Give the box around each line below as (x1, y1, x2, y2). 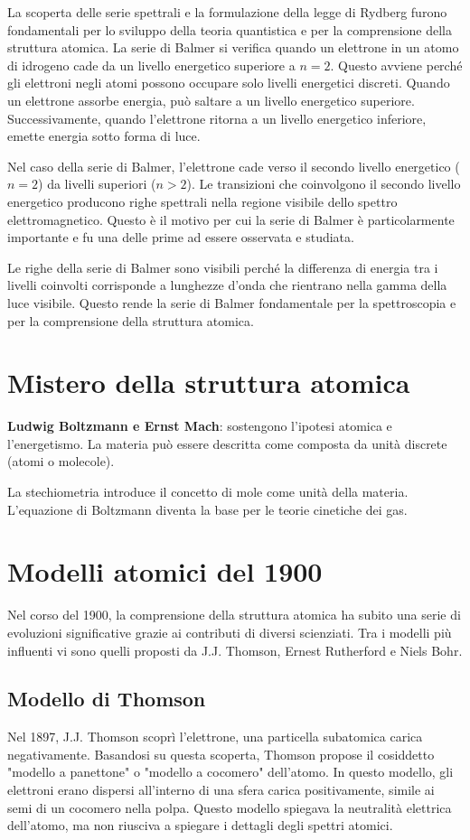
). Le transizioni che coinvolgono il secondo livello (186, 174, 461, 193)
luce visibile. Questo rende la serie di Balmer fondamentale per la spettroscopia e (7, 293, 456, 312)
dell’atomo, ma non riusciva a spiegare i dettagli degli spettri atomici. (7, 816, 393, 835)
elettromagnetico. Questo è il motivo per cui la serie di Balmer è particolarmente (7, 210, 455, 229)
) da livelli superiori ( (38, 174, 156, 193)
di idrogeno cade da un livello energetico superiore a (7, 55, 296, 74)
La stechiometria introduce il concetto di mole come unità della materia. (7, 482, 409, 500)
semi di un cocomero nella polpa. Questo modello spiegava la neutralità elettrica (7, 798, 452, 817)
